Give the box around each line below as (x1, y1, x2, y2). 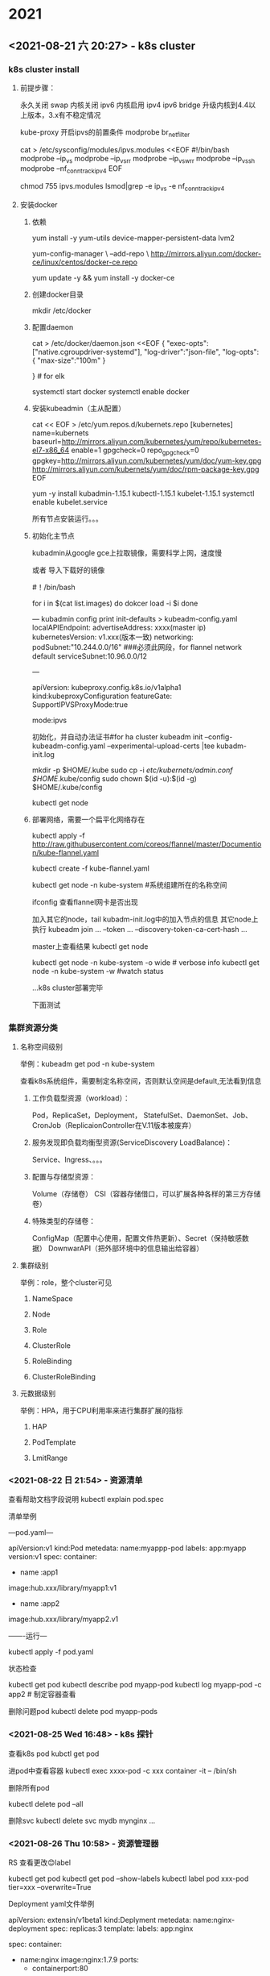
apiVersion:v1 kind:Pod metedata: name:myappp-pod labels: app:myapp (8, 1543, 247, 1553)
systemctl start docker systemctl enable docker (31, 387, 190, 397)
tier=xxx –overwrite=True (8, 1882, 92, 1892)
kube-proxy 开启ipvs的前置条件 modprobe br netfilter (19, 127, 190, 139)
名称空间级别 (19, 1042, 63, 1052)
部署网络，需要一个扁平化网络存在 (31, 814, 145, 824)
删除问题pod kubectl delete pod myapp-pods (8, 1707, 158, 1716)
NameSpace (31, 1294, 74, 1304)
